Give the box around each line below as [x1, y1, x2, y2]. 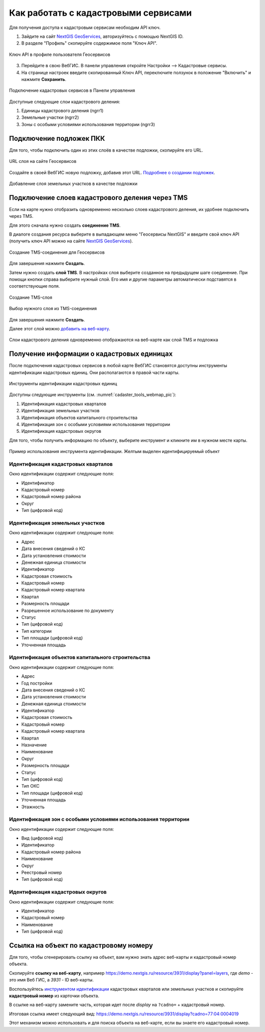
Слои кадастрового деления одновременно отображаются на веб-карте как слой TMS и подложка [9, 337, 218, 343]
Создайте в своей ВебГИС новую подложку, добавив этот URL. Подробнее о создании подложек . [9, 169, 215, 175]
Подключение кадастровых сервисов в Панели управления [9, 87, 135, 93]
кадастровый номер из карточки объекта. [9, 993, 100, 999]
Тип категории [21, 628, 52, 634]
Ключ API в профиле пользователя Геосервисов [9, 52, 110, 57]
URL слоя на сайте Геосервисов [9, 159, 77, 164]
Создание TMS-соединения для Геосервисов [9, 249, 105, 255]
